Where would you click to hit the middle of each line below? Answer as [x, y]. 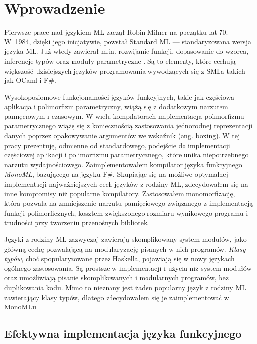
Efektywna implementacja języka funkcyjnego [123, 333]
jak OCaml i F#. [30, 80]
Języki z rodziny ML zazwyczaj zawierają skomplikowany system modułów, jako [126, 239]
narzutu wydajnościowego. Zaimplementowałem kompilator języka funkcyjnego [123, 164]
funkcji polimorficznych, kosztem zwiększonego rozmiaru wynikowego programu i [126, 212]
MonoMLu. [21, 307]
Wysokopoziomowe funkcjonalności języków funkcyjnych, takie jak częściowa [120, 96]
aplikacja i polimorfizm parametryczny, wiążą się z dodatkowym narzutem [116, 106]
